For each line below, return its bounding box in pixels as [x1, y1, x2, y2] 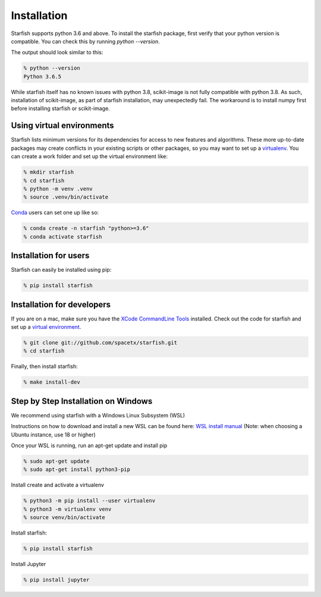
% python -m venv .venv [23, 185, 93, 192]
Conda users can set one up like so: [11, 209, 99, 216]
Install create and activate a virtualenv [11, 482, 104, 489]
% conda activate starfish [23, 233, 102, 240]
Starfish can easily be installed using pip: [11, 266, 112, 274]
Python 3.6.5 [23, 73, 62, 80]
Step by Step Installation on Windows [11, 396, 153, 406]
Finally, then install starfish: [11, 363, 78, 370]
